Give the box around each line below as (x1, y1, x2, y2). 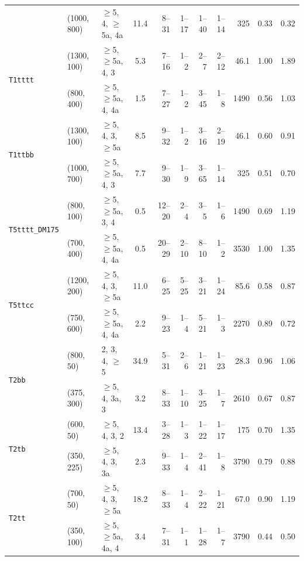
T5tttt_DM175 (9, 226, 59, 235)
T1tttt (9, 76, 34, 85)
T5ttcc (9, 301, 34, 309)
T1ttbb (9, 151, 34, 160)
